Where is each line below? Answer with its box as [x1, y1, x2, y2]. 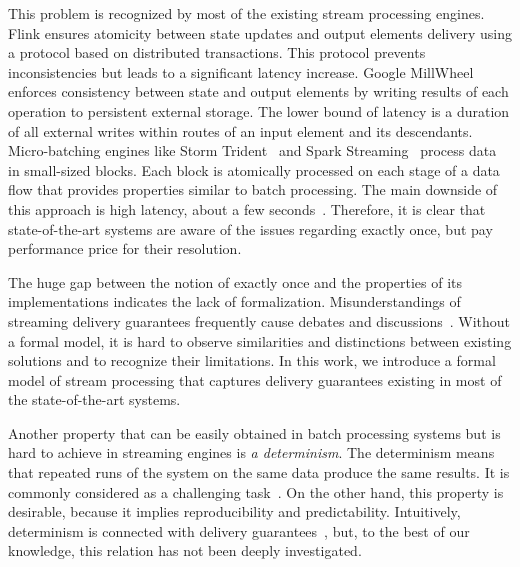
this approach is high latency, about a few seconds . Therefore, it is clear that [8, 198, 486, 219]
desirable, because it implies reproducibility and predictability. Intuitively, [8, 501, 461, 522]
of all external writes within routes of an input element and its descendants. [8, 120, 473, 141]
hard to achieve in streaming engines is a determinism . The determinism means [8, 442, 495, 463]
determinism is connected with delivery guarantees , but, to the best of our [8, 520, 470, 541]
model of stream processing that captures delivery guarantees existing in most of [8, 369, 502, 390]
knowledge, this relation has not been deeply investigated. [8, 540, 362, 561]
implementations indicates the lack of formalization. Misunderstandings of [8, 291, 461, 312]
